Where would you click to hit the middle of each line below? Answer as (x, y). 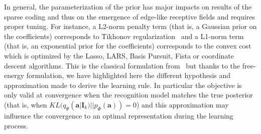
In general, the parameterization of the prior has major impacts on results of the (128, 6)
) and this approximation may (183, 104)
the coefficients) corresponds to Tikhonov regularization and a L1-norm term (124, 36)
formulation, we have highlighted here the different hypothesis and (128, 75)
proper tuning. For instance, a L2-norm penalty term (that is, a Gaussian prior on (130, 26)
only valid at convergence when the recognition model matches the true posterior (128, 95)
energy (14, 75)
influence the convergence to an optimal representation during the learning (119, 115)
